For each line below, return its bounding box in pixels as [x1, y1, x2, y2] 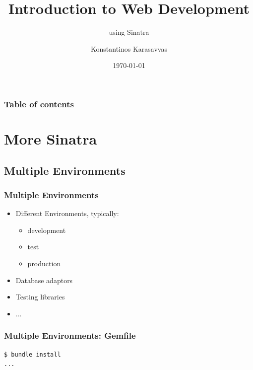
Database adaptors [15, 275, 73, 285]
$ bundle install [4, 351, 61, 358]
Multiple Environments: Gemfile [4, 329, 136, 342]
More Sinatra [4, 129, 97, 149]
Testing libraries [15, 292, 65, 302]
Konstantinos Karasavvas [91, 43, 167, 54]
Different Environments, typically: [15, 208, 119, 219]
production [27, 258, 61, 268]
